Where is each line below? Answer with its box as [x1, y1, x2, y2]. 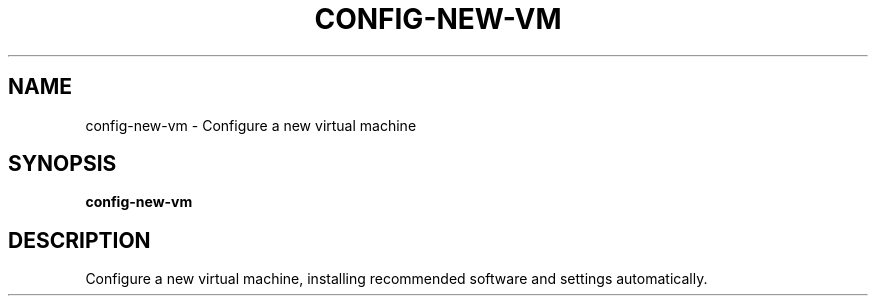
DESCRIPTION [8, 227, 151, 253]
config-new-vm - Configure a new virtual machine [85, 116, 417, 134]
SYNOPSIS [8, 151, 117, 177]
